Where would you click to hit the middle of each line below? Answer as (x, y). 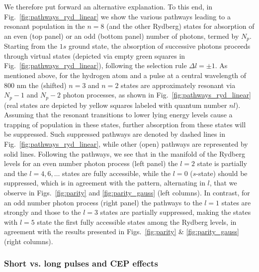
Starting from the (31, 46)
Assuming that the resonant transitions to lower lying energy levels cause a (118, 115)
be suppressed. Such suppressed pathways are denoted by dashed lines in (115, 134)
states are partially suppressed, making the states (175, 212)
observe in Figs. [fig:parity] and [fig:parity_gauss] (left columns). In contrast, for (127, 192)
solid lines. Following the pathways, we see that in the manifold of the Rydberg (125, 153)
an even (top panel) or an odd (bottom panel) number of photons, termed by (122, 36)
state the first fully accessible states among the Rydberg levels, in (137, 222)
